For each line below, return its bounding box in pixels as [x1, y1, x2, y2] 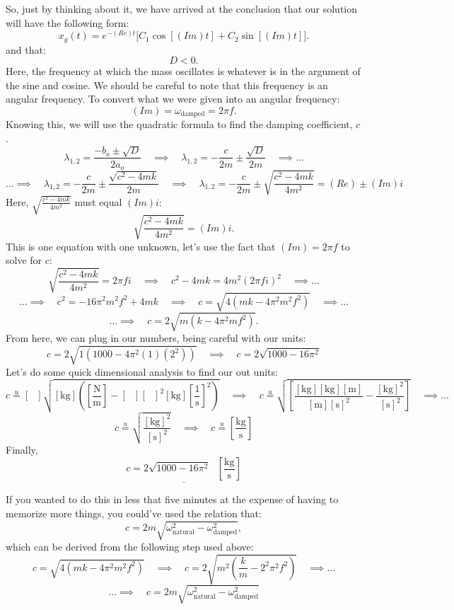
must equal [74, 194, 122, 209]
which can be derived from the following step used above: [6, 539, 254, 553]
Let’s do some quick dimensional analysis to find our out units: [6, 364, 278, 379]
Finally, [6, 442, 38, 457]
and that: [6, 42, 46, 57]
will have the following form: [6, 15, 129, 30]
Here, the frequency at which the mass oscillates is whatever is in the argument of [6, 64, 361, 79]
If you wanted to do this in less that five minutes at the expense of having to [6, 492, 339, 507]
